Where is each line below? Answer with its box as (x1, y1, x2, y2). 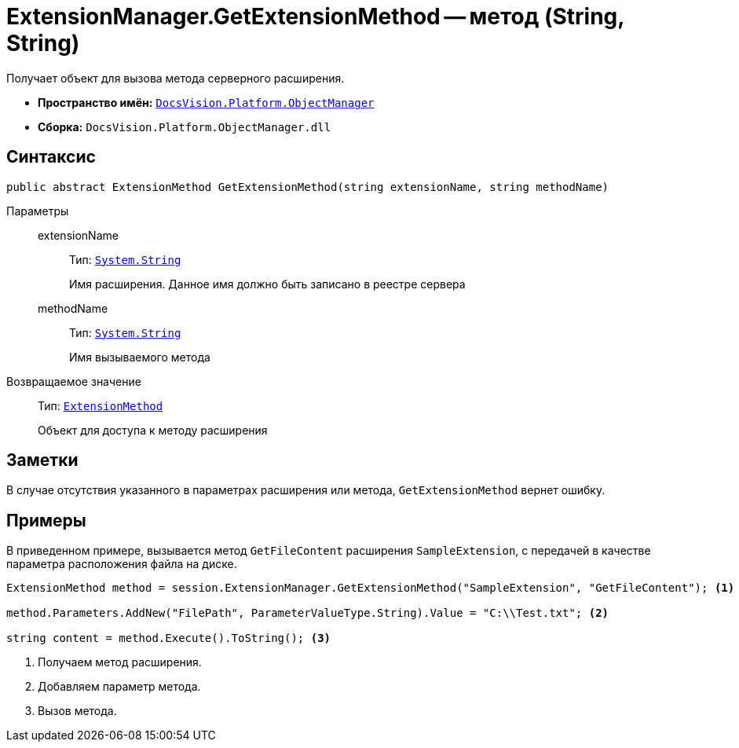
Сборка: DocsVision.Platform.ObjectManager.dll (38, 119, 331, 134)
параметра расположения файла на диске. (6, 557, 237, 571)
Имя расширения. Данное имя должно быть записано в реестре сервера (69, 277, 466, 291)
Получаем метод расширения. (38, 655, 202, 669)
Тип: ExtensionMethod (38, 398, 163, 412)
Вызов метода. (38, 704, 117, 718)
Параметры (6, 203, 69, 218)
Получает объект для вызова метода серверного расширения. (6, 71, 345, 85)
